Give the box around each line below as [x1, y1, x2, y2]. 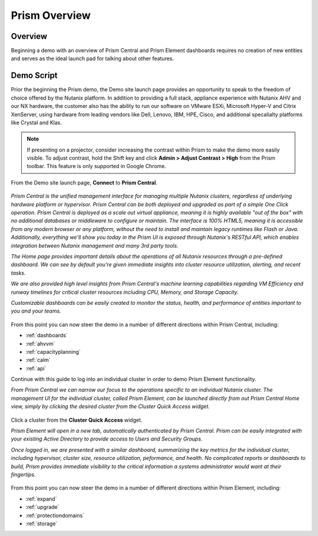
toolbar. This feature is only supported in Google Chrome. [26, 163, 167, 170]
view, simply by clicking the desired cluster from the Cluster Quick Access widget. [11, 403, 210, 410]
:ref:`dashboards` [25, 332, 68, 339]
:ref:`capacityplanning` [25, 348, 81, 355]
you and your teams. [11, 307, 61, 315]
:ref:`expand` [25, 495, 57, 502]
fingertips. [11, 471, 37, 478]
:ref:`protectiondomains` [25, 512, 85, 519]
